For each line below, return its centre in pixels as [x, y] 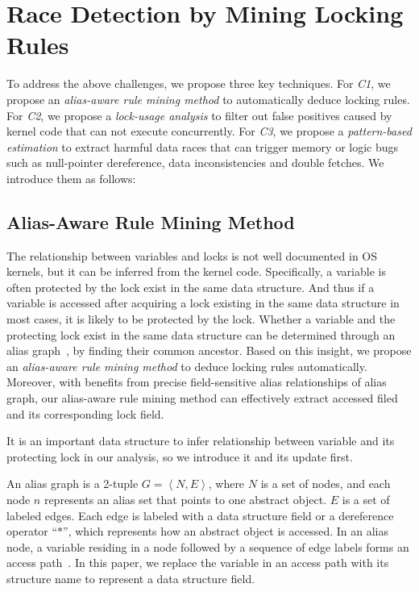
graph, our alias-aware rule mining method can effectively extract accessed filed [202, 398]
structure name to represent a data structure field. [131, 578]
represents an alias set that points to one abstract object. [185, 499]
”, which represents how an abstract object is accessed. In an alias [226, 531]
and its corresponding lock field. [85, 413]
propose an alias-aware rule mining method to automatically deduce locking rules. [208, 99]
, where [226, 484]
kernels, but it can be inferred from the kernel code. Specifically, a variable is [196, 271]
